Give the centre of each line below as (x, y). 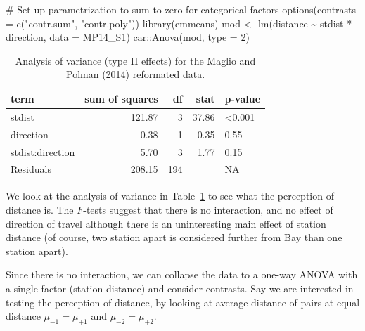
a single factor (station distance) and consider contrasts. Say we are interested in (180, 288)
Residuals (31, 169)
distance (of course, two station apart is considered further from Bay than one (174, 237)
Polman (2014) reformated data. (135, 74)
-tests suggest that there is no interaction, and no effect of (208, 210)
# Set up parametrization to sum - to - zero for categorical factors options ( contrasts (181, 9)
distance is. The (40, 210)
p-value (243, 98)
